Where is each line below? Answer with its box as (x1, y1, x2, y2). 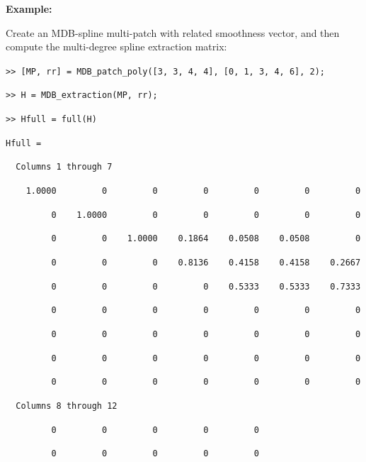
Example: (6, 1, 52, 16)
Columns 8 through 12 (16, 400, 118, 411)
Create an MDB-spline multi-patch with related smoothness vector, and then (6, 25, 340, 40)
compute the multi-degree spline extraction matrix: (6, 39, 227, 54)
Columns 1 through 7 (16, 162, 113, 172)
